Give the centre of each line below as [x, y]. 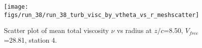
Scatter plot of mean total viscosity [56, 30]
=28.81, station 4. [30, 40]
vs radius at [134, 30]
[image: [16, 7]
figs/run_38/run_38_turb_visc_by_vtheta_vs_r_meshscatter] [101, 15]
